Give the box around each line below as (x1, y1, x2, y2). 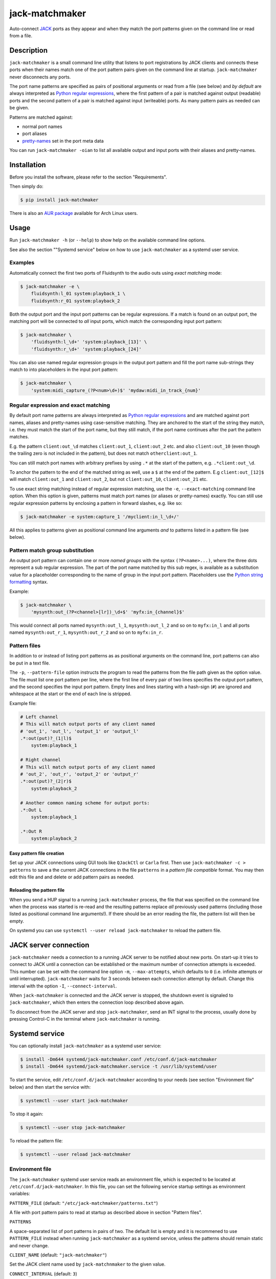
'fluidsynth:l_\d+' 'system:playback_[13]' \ (31, 339, 147, 345)
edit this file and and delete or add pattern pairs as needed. (9, 874, 135, 880)
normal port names (22, 123, 62, 129)
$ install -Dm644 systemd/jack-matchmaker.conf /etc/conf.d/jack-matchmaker (20, 1056, 217, 1063)
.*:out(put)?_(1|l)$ (20, 735, 72, 741)
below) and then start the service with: (9, 1084, 91, 1090)
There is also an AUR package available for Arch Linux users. (9, 210, 138, 216)
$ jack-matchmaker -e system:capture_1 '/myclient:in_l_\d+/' (20, 514, 179, 519)
